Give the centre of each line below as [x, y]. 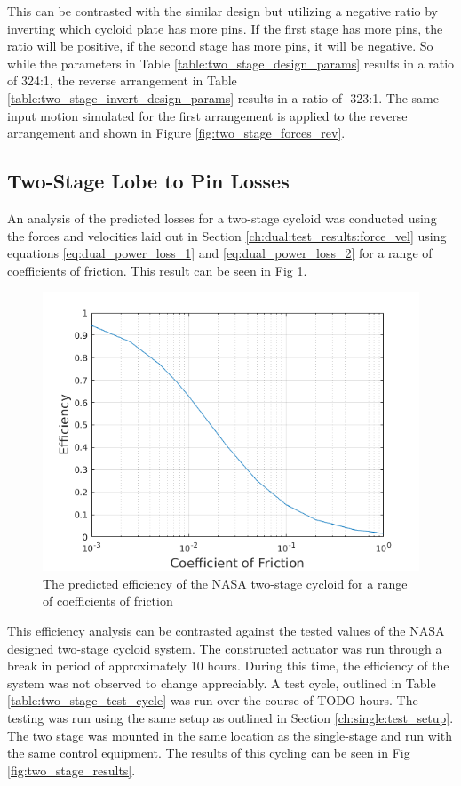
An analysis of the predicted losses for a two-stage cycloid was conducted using [222, 217]
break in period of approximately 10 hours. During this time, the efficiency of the [228, 666]
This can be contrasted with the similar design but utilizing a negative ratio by [223, 11]
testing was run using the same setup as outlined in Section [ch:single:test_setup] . [230, 717]
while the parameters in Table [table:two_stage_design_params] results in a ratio [231, 63]
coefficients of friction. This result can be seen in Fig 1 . [157, 270]
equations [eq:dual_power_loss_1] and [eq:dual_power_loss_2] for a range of [220, 253]
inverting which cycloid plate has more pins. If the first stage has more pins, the [225, 28]
